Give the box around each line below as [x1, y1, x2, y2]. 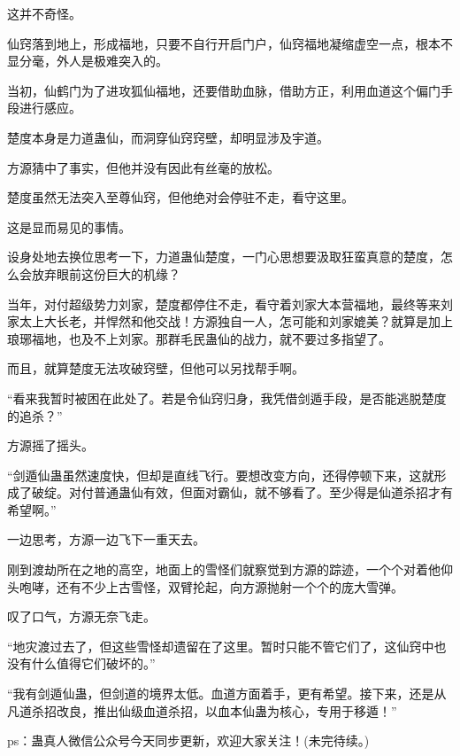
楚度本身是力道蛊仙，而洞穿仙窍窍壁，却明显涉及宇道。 [7, 128, 329, 146]
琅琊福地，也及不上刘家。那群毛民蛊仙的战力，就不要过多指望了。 [7, 329, 391, 347]
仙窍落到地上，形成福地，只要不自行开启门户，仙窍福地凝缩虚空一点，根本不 [7, 34, 453, 52]
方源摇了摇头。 [7, 436, 94, 455]
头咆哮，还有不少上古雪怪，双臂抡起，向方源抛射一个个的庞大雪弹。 [7, 577, 403, 596]
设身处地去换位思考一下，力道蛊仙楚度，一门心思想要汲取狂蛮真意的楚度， [7, 247, 441, 266]
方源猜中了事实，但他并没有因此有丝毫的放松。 [7, 158, 280, 176]
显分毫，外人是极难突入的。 [7, 51, 168, 70]
